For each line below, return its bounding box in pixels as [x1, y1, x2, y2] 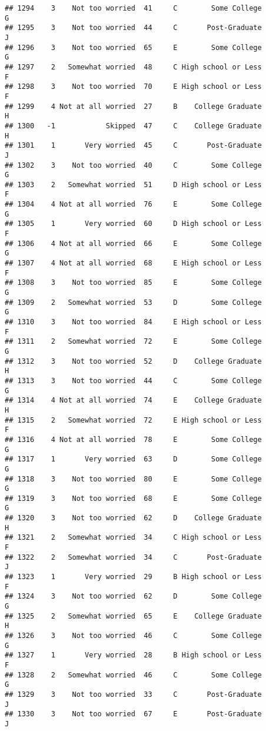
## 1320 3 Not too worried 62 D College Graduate [5, 514, 262, 523]
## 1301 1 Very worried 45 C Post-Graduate [5, 141, 262, 150]
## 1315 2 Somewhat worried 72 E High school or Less [5, 416, 262, 424]
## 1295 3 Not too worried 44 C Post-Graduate [5, 24, 262, 32]
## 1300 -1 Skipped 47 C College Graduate [5, 121, 262, 130]
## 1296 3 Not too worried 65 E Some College [5, 43, 262, 52]
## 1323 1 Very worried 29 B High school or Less [5, 573, 262, 582]
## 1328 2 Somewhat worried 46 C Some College [5, 670, 262, 679]
